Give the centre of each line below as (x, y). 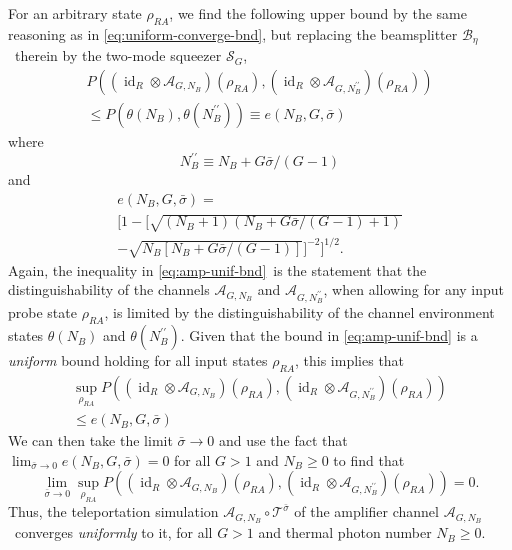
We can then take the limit (90, 440)
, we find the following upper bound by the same (318, 13)
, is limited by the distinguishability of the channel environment (299, 312)
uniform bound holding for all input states (138, 360)
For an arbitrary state (75, 13)
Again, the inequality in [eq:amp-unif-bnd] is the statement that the (217, 269)
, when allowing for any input (414, 289)
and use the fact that (283, 440)
